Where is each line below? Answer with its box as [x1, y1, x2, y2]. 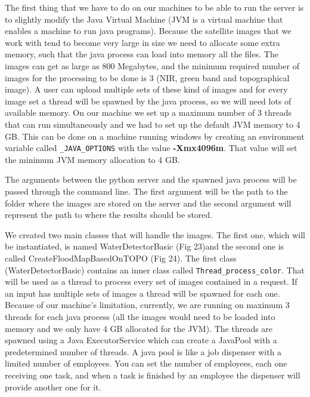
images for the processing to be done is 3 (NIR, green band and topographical [5, 71, 290, 84]
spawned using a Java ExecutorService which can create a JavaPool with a [5, 334, 277, 346]
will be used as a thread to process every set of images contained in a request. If [5, 275, 297, 288]
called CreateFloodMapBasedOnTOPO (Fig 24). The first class [5, 251, 237, 264]
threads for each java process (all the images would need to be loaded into [5, 310, 275, 322]
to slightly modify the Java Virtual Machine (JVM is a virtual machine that [5, 13, 283, 25]
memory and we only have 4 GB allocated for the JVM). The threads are [5, 322, 273, 334]
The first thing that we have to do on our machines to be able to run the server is [5, 1, 304, 13]
